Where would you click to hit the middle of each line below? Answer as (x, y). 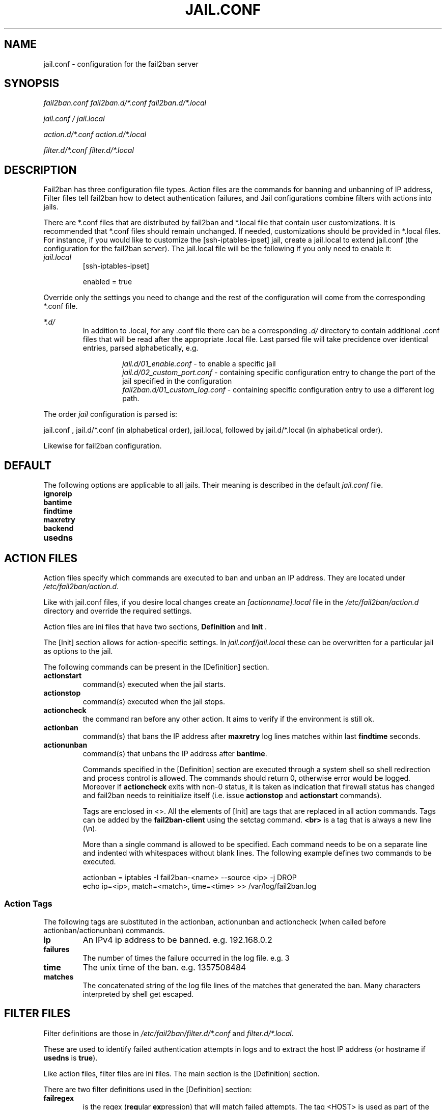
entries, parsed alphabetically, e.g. (141, 348)
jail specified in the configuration (177, 381)
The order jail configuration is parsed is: (110, 414)
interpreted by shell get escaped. (138, 994)
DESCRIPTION (40, 170)
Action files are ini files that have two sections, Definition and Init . (155, 626)
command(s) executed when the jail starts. (154, 684)
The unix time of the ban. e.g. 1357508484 (164, 967)
